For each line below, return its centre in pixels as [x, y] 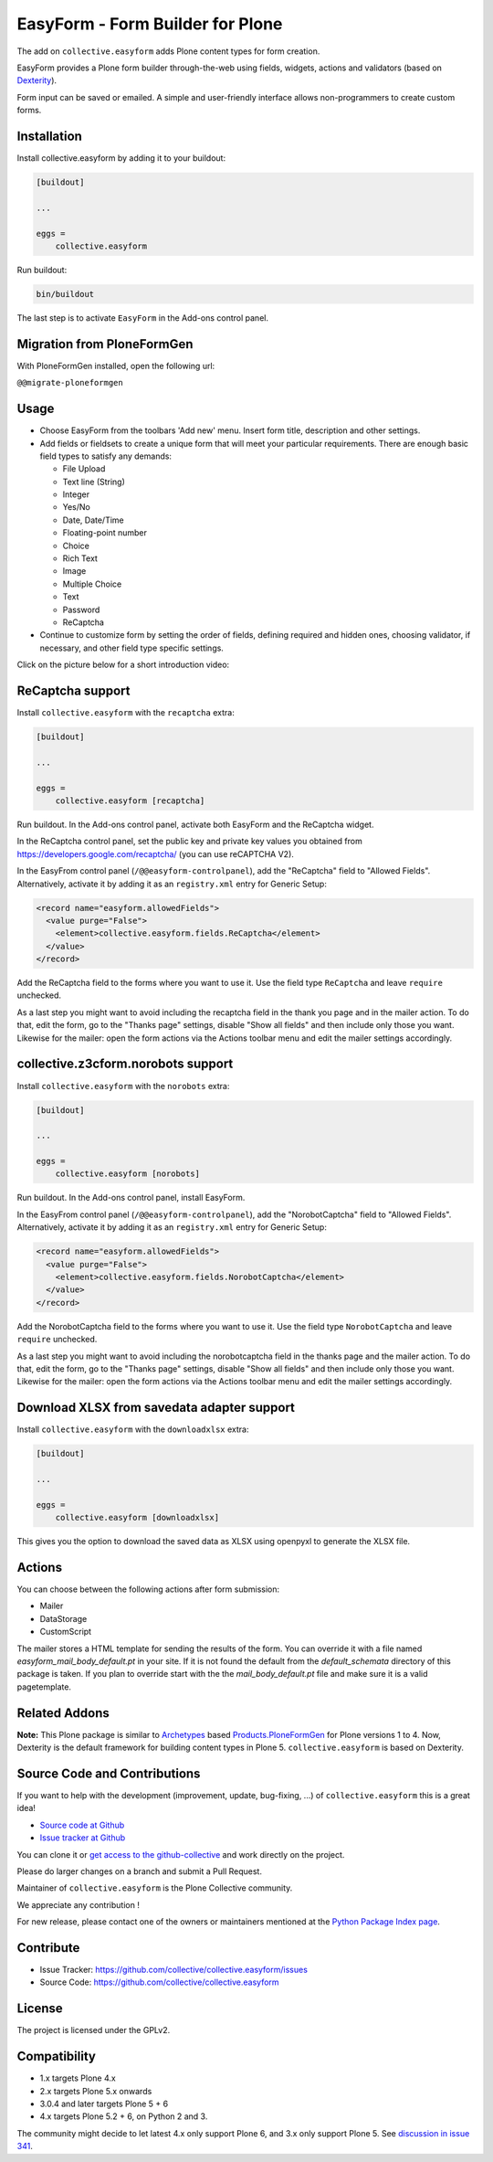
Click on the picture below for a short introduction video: [123, 665]
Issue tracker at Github [83, 1838]
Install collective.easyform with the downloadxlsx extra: [133, 1429]
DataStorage [63, 1618]
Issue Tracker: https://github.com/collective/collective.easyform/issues [173, 1970]
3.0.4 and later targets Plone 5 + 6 [104, 2104]
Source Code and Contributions [109, 1773]
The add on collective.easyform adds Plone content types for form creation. [168, 51]
